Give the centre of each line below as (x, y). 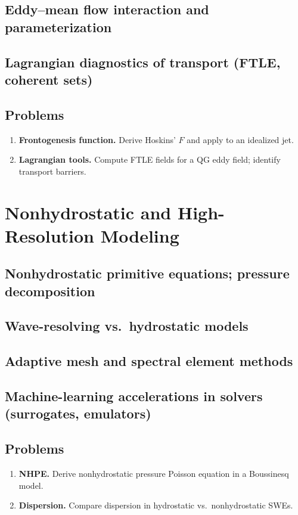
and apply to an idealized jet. (240, 139)
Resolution (49, 235)
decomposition (50, 291)
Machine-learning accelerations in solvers (134, 396)
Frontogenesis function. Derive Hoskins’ (97, 139)
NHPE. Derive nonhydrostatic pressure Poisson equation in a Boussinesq (154, 473)
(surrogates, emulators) (78, 413)
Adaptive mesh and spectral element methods (149, 361)
